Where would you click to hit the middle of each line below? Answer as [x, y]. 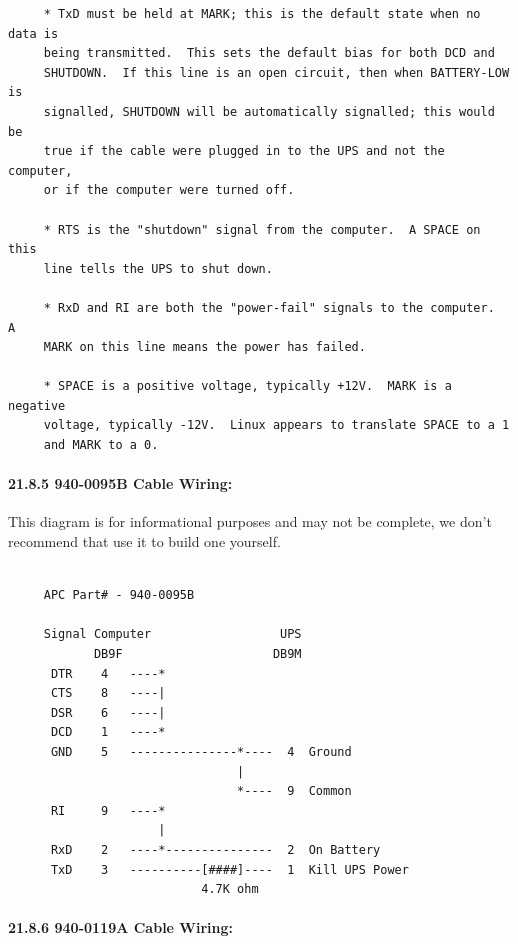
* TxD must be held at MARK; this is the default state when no [262, 14]
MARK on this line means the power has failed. [204, 347]
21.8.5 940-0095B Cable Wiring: [120, 483]
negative [37, 405]
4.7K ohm [230, 889]
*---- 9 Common [294, 791]
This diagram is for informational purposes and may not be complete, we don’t [250, 521]
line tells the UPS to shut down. [158, 268]
